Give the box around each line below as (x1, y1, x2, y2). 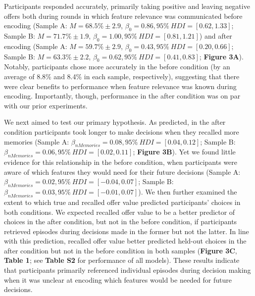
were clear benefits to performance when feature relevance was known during (4, 81, 237, 91)
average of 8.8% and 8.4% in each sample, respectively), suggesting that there (4, 71, 240, 81)
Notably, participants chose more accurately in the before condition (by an (4, 61, 230, 72)
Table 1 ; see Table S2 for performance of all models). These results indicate (4, 255, 240, 265)
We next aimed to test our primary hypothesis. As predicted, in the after (4, 117, 226, 127)
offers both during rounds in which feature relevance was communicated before (4, 10, 243, 21)
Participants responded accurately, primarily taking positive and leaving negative (4, 1, 250, 11)
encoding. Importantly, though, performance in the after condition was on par (4, 91, 241, 101)
